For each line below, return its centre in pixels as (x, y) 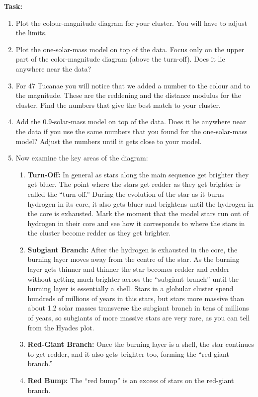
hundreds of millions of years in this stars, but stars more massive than (136, 298)
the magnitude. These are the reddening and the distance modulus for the (128, 95)
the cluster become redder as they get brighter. (99, 233)
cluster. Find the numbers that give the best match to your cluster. (118, 105)
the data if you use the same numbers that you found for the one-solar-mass (131, 131)
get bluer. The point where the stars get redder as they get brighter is (134, 184)
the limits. (31, 33)
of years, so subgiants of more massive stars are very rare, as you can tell (139, 318)
